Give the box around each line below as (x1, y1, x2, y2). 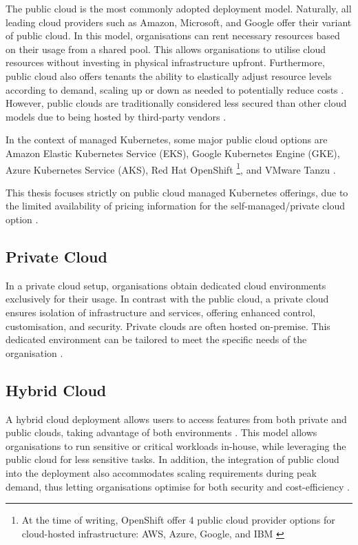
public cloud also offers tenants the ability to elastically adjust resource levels (6, 68, 332, 83)
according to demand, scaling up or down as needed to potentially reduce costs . (6, 82, 344, 96)
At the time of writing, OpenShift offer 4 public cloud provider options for (21, 513, 335, 527)
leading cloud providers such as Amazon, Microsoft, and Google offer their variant (6, 14, 352, 29)
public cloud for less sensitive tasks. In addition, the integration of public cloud (6, 452, 339, 466)
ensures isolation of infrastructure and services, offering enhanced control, (6, 305, 315, 319)
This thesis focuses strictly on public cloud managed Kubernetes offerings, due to (6, 185, 348, 199)
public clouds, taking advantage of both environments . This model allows (6, 425, 317, 440)
